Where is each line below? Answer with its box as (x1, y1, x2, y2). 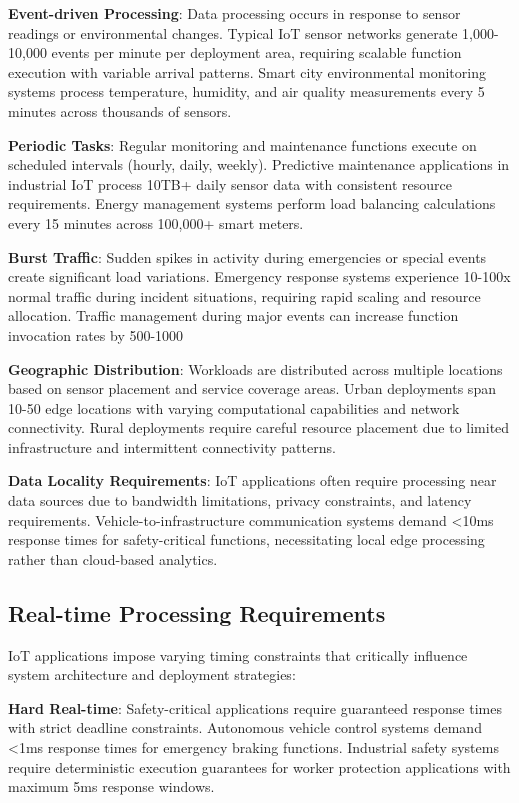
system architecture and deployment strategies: (8, 664, 296, 685)
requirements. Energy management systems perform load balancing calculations (8, 193, 496, 214)
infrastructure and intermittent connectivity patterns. (8, 436, 336, 457)
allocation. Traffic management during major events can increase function (8, 305, 459, 326)
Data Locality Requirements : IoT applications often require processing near (8, 470, 497, 491)
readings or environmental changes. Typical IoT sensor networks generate (8, 22, 458, 43)
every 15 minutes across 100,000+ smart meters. (8, 212, 304, 233)
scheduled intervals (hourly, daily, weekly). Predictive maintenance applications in (8, 154, 510, 175)
